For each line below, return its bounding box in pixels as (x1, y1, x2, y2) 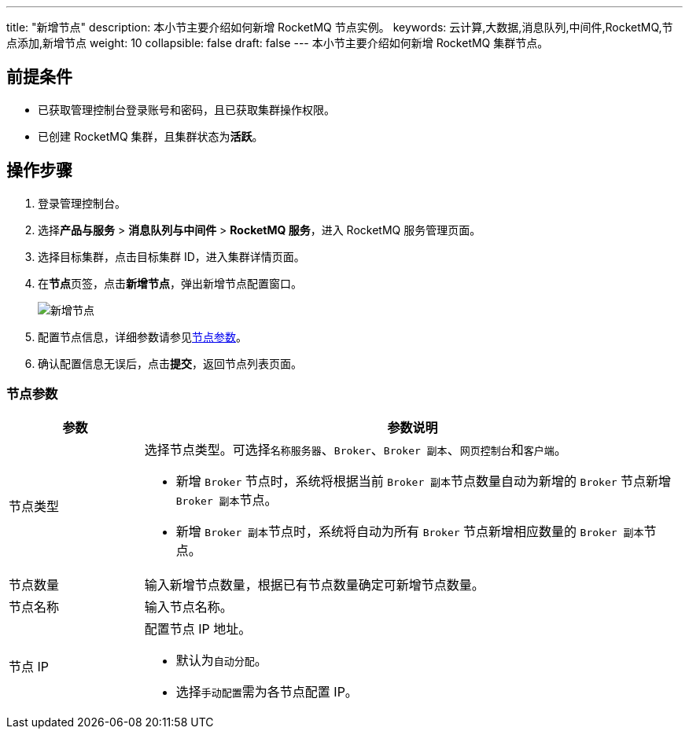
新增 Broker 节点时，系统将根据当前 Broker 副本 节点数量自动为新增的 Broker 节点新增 (175, 473, 672, 490)
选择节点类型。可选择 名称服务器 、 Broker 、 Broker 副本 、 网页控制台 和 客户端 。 (144, 442, 567, 458)
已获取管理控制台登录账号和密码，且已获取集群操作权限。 (38, 102, 335, 116)
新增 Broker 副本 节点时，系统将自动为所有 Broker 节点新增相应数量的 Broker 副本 (175, 524, 644, 540)
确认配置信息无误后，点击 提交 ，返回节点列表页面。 (38, 356, 302, 370)
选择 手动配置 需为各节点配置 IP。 (175, 684, 358, 700)
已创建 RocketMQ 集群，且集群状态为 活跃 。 (38, 129, 263, 143)
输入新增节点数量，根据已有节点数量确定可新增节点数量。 (144, 577, 485, 594)
